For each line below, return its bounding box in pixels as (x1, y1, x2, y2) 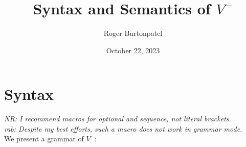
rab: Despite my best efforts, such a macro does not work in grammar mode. (4, 123, 242, 134)
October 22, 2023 (106, 45, 160, 55)
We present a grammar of (4, 133, 84, 144)
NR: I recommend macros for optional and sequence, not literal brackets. (4, 113, 231, 124)
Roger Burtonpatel (103, 28, 163, 38)
